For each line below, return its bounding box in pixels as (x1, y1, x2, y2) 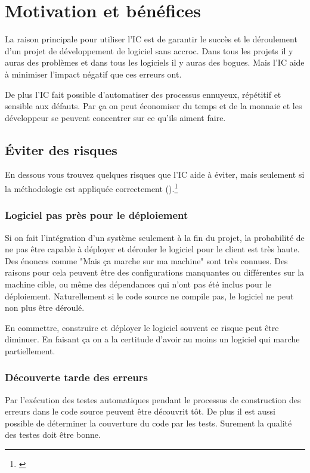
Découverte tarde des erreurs (5, 370, 148, 385)
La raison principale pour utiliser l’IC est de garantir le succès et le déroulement (5, 33, 297, 45)
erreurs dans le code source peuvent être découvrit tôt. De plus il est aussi (5, 405, 275, 418)
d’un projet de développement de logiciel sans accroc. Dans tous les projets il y (5, 44, 293, 57)
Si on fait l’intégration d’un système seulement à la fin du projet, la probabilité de (5, 231, 305, 243)
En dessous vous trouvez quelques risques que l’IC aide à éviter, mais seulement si (5, 168, 305, 181)
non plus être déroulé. (5, 301, 85, 314)
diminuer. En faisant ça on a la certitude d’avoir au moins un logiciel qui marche (5, 333, 300, 345)
